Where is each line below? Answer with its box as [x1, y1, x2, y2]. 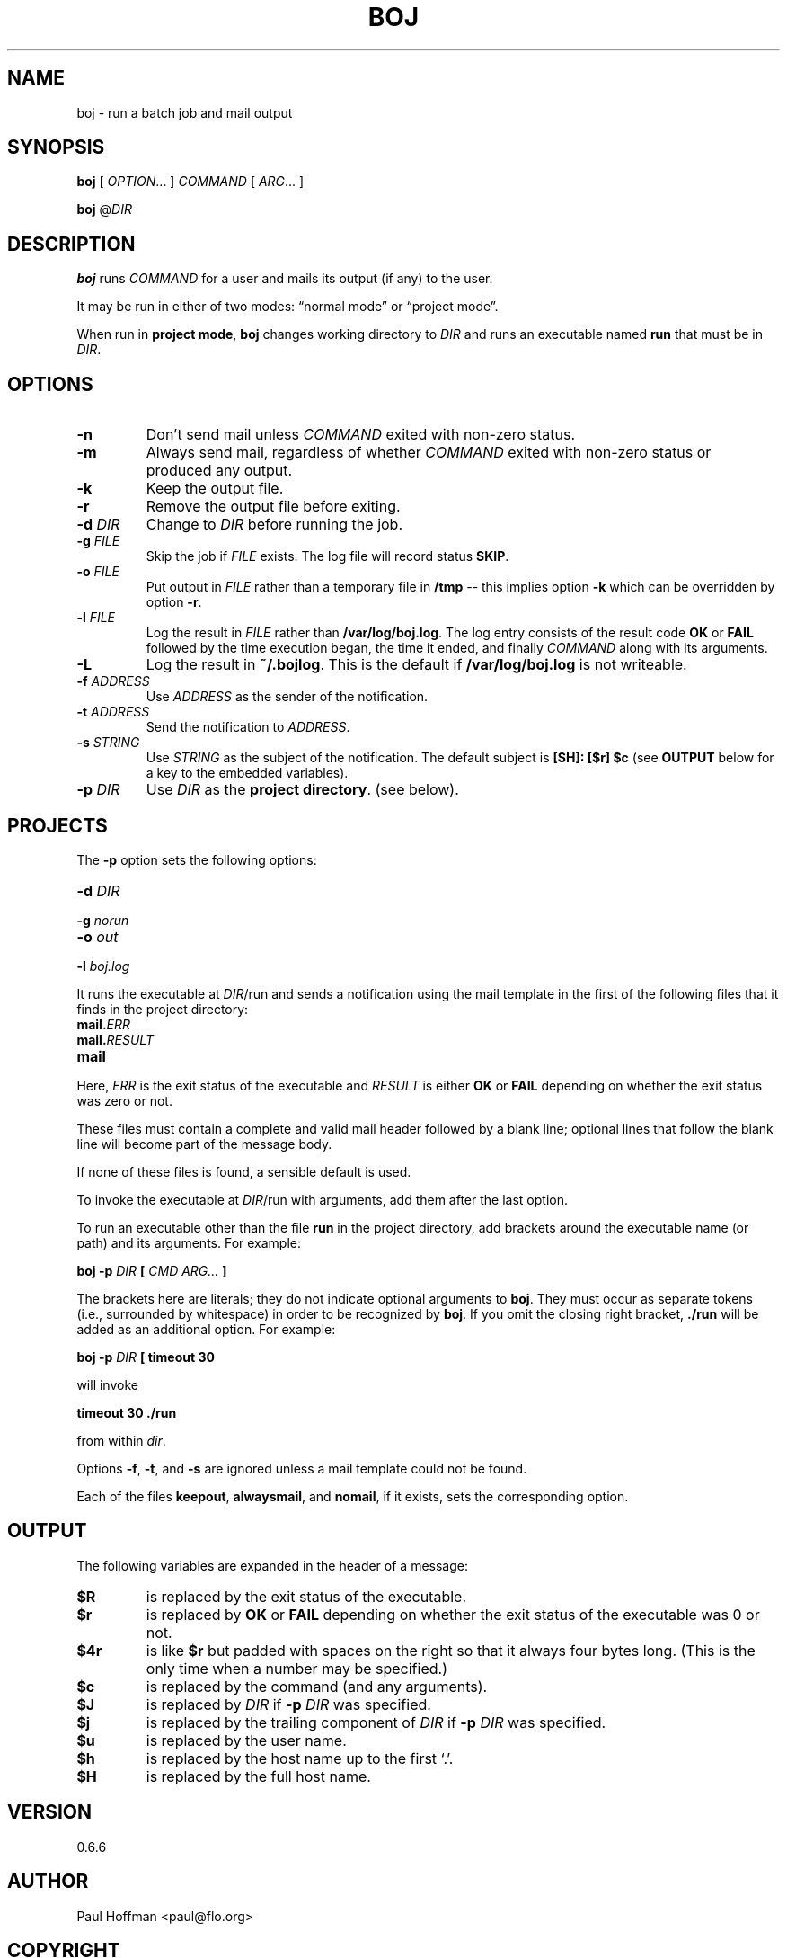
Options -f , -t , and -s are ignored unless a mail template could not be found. [76, 1460, 527, 1476]
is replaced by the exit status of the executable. [146, 1587, 467, 1606]
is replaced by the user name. [146, 1731, 347, 1749]
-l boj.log [76, 957, 130, 974]
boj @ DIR [76, 201, 132, 218]
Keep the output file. [146, 479, 284, 498]
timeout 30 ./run [76, 1404, 177, 1420]
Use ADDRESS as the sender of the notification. [146, 689, 429, 705]
